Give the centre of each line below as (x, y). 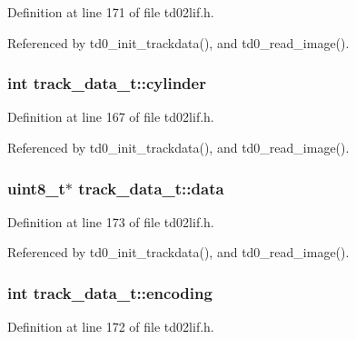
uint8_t (36, 188)
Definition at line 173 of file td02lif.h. (111, 221)
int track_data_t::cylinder (107, 83)
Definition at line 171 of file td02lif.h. (111, 12)
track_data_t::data (151, 188)
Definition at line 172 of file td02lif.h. (111, 327)
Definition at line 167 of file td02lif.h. (111, 117)
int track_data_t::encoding (110, 292)
